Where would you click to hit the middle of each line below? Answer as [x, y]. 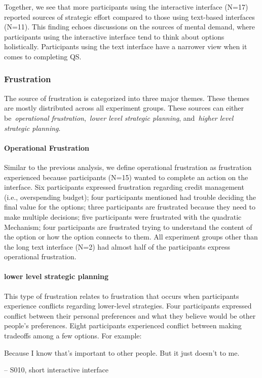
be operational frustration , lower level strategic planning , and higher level [119, 117]
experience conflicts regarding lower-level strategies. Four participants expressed [128, 306]
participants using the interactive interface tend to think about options [114, 36]
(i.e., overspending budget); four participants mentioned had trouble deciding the [130, 197]
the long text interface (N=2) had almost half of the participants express [117, 246]
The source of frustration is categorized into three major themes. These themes [127, 98]
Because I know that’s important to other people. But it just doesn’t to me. [122, 352]
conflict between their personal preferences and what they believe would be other [130, 315]
